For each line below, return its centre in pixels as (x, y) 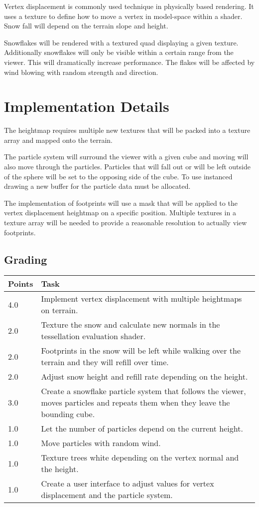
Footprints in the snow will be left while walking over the (141, 351)
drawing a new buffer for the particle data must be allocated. (97, 186)
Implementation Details (87, 106)
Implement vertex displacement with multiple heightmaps (141, 299)
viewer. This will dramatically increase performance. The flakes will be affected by (129, 62)
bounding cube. (68, 414)
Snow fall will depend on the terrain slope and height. (86, 26)
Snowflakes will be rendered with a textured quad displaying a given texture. (121, 42)
